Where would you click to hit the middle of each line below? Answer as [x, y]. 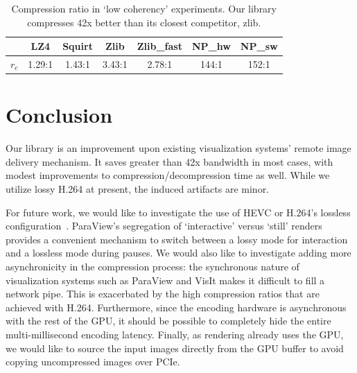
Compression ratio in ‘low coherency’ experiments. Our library [144, 8]
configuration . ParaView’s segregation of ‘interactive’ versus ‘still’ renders [164, 226]
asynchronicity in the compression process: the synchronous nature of [153, 266]
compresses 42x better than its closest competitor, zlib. [144, 22]
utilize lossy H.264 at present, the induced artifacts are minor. [138, 189]
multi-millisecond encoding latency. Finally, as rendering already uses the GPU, [175, 334]
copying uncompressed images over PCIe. [93, 362]
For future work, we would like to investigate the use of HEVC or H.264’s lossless [178, 212]
